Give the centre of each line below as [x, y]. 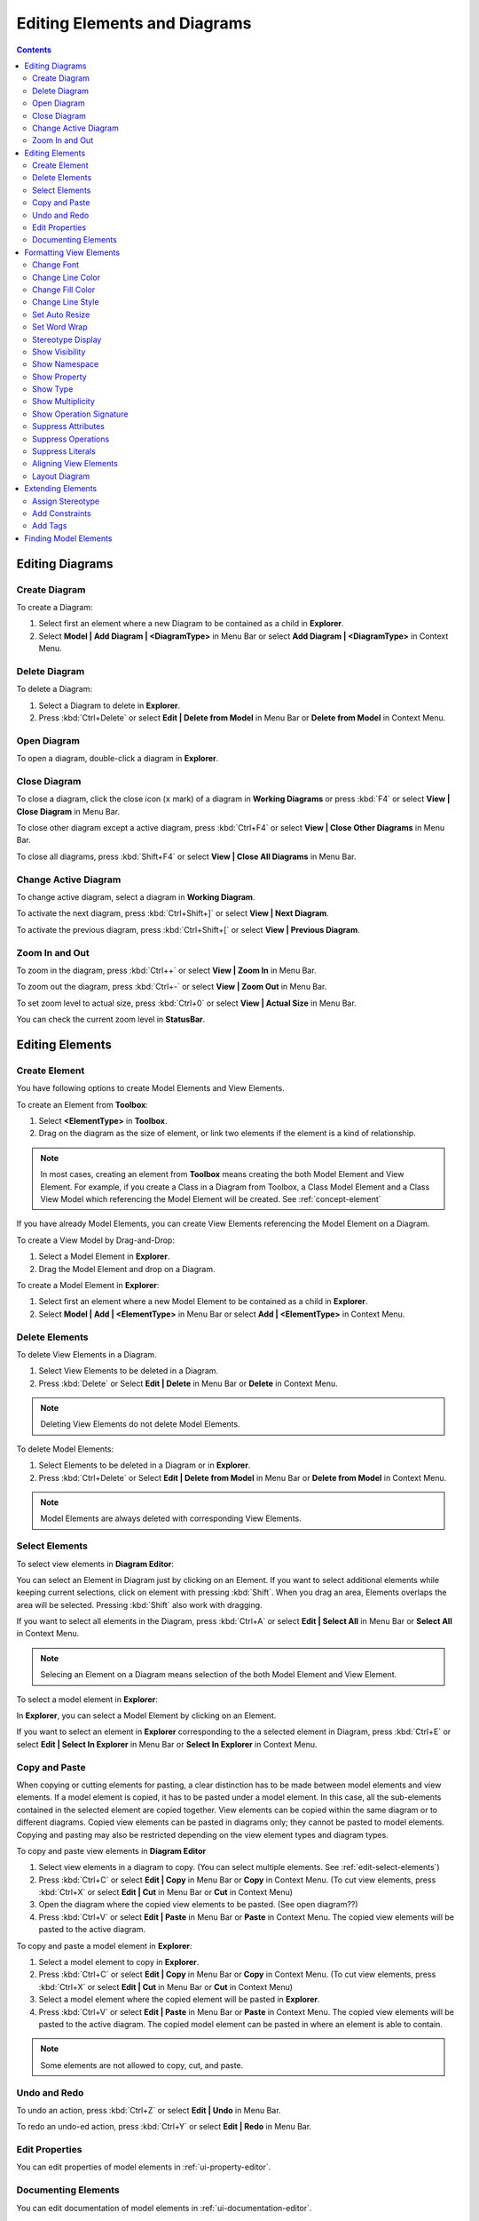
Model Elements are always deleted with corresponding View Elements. [171, 1518]
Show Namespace [66, 364]
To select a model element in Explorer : [87, 1699]
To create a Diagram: [55, 607]
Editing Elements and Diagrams [134, 23]
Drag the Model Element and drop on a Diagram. [127, 1269]
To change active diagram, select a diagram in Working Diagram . [136, 897]
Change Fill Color [64, 290]
